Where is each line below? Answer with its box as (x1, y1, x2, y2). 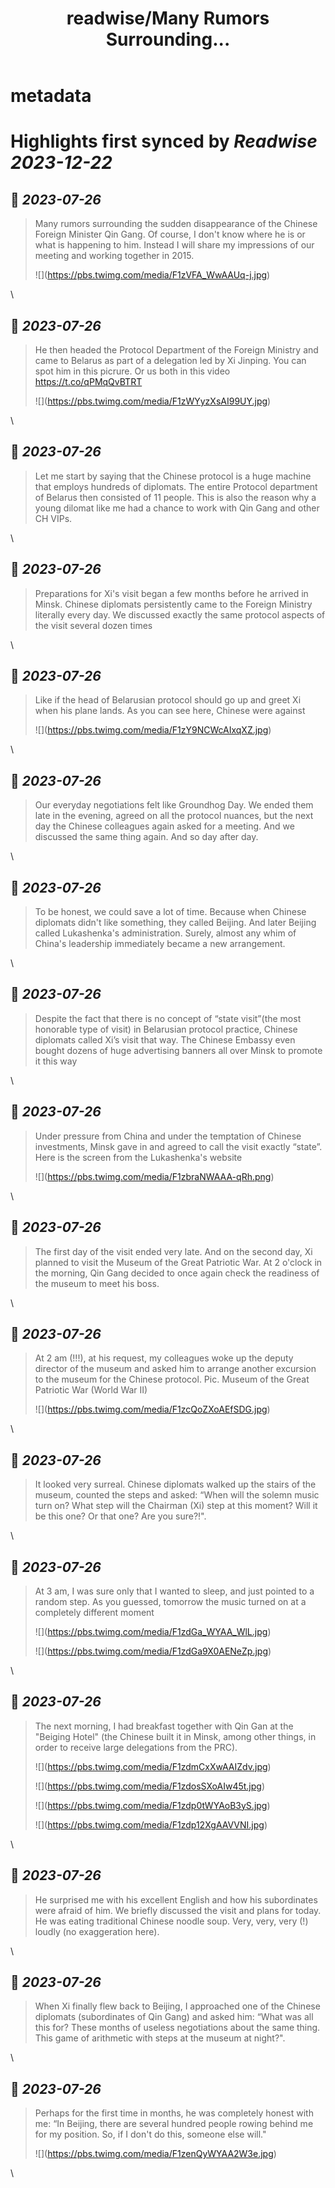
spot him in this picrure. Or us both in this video (34, 365, 231, 377)
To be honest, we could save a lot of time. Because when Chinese (34, 906, 307, 918)
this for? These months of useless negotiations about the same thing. (34, 2022, 321, 2034)
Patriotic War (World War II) (34, 1384, 148, 1396)
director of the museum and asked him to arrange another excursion (34, 1363, 317, 1375)
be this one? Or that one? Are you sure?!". (34, 1510, 207, 1522)
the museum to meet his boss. (34, 1277, 160, 1289)
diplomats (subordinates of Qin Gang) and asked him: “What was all (34, 2011, 314, 2023)
